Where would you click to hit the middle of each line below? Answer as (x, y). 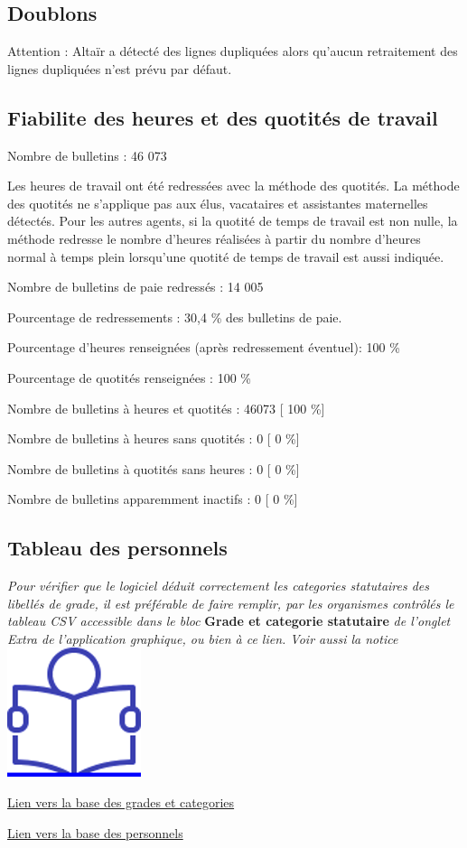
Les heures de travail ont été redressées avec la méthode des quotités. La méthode (233, 186)
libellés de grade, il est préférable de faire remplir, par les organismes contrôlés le (231, 603)
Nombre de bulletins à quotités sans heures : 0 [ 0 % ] (154, 468)
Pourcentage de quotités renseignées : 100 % (129, 377)
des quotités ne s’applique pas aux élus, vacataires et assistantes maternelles (218, 203)
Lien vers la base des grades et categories (121, 802)
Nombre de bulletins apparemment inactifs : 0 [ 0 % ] (153, 499)
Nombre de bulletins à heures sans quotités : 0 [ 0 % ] (154, 438)
